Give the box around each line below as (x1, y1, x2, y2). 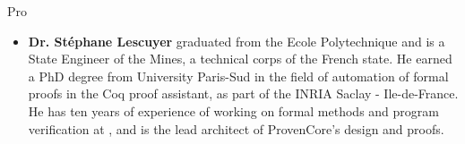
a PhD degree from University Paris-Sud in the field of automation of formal (28, 66, 449, 85)
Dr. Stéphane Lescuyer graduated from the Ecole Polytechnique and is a (28, 31, 445, 50)
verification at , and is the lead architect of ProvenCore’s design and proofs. (28, 119, 444, 138)
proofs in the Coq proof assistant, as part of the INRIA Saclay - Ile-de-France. (28, 84, 459, 103)
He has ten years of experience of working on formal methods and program (28, 101, 439, 120)
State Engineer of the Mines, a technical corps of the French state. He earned (28, 49, 452, 68)
